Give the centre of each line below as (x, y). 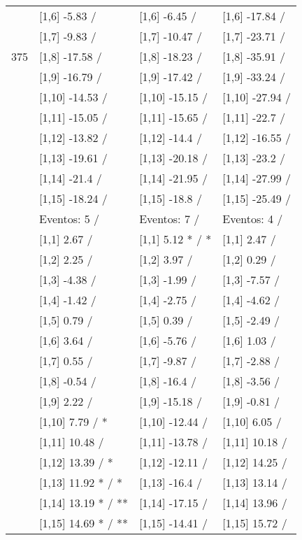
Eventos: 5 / (70, 219)
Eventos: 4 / (253, 219)
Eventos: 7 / (170, 219)
